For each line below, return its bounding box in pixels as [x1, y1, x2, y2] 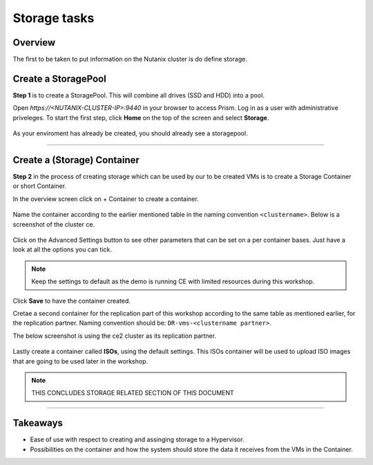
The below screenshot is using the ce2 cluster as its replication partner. [12, 332, 217, 340]
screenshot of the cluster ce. [12, 220, 95, 228]
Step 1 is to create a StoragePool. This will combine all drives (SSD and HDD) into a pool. [12, 91, 265, 99]
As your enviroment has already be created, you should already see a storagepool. [12, 129, 248, 137]
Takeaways [12, 417, 64, 429]
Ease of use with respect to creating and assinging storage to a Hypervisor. [30, 435, 245, 444]
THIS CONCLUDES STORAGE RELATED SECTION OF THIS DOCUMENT [31, 389, 234, 397]
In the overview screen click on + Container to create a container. [12, 194, 200, 203]
